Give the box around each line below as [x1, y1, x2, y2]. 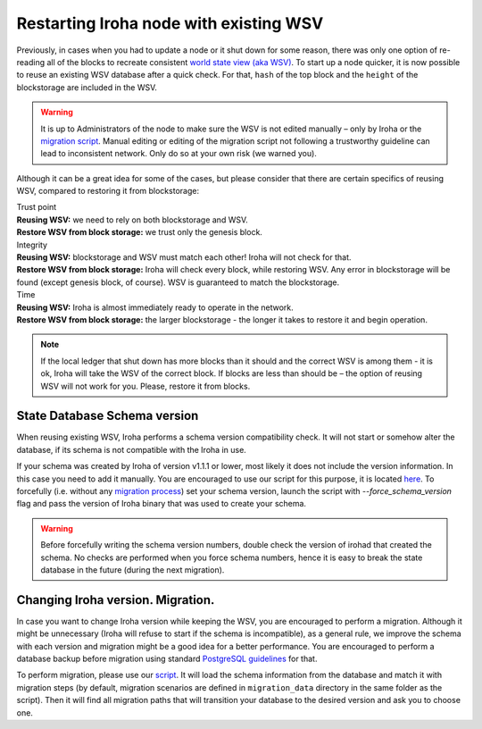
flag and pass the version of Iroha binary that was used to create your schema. [16, 499, 307, 509]
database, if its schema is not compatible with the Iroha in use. [16, 444, 247, 455]
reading [16, 56, 46, 67]
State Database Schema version [16, 408, 199, 423]
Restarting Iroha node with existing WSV [16, 13, 324, 33]
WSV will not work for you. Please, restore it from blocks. [40, 381, 251, 391]
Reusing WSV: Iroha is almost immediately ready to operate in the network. [16, 302, 294, 313]
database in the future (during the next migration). [40, 564, 225, 575]
